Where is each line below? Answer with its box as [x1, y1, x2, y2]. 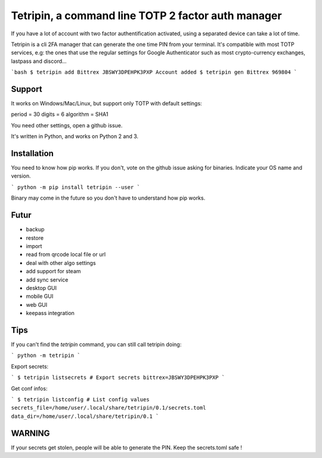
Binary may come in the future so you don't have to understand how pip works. [11, 194, 206, 201]
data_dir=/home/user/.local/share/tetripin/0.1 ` [11, 413, 159, 420]
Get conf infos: [11, 384, 48, 392]
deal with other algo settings [26, 259, 96, 266]
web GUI [26, 301, 48, 308]
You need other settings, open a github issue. [11, 121, 123, 129]
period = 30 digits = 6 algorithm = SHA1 [11, 111, 109, 118]
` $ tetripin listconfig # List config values [11, 396, 150, 403]
